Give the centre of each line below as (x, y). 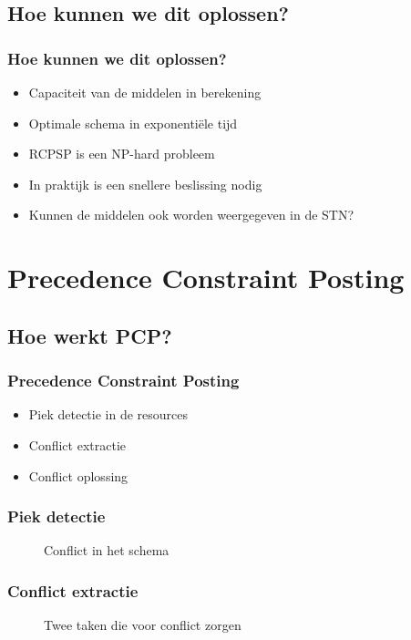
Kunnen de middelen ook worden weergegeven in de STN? (191, 215)
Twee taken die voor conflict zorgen (143, 625)
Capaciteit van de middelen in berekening (145, 92)
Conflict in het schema (107, 550)
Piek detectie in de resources (108, 414)
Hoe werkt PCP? (90, 335)
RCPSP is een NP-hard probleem (122, 154)
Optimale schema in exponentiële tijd (133, 123)
